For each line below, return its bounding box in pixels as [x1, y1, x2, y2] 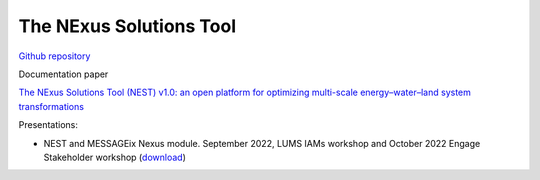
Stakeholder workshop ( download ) [43, 151, 187, 163]
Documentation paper [18, 68, 109, 80]
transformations [18, 100, 85, 112]
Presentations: [18, 119, 79, 131]
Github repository [18, 50, 91, 62]
